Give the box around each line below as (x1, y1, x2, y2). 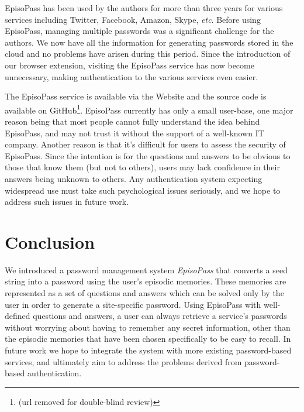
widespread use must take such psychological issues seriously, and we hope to (5, 184, 281, 196)
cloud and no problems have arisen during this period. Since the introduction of (5, 47, 291, 60)
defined (5, 310, 30, 322)
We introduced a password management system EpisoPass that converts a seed (5, 263, 288, 276)
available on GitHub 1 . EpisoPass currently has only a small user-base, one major (5, 102, 293, 116)
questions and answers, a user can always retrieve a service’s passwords (33, 310, 287, 322)
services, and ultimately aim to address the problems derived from (5, 355, 242, 368)
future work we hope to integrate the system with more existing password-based (5, 344, 292, 356)
